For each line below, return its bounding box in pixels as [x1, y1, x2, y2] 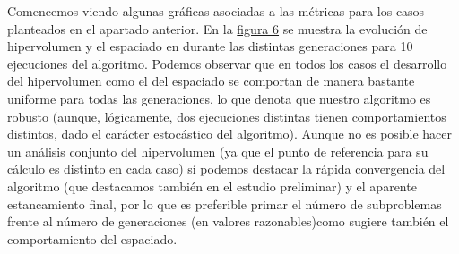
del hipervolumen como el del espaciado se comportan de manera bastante [7, 72, 415, 90]
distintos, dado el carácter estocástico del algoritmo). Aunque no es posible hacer [7, 124, 453, 143]
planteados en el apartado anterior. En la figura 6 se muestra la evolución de [7, 19, 428, 38]
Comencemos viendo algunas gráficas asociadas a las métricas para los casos [7, 2, 425, 20]
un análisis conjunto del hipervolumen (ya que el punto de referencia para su [7, 141, 429, 160]
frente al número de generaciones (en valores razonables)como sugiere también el [7, 212, 449, 231]
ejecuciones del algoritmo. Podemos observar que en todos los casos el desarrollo [7, 54, 447, 72]
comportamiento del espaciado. [7, 229, 178, 248]
